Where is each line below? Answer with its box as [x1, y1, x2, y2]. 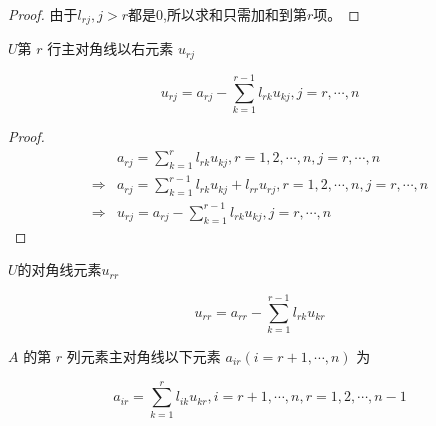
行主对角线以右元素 [47, 38, 174, 59]
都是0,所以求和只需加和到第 [128, 4, 307, 24]
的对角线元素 [17, 259, 102, 280]
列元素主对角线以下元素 [66, 345, 221, 366]
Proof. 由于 [8, 4, 78, 24]
